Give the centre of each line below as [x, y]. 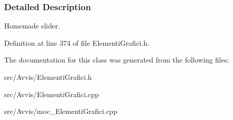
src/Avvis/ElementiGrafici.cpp [52, 94]
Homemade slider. [32, 26]
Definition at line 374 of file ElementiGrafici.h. [77, 42]
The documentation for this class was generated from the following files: [117, 60]
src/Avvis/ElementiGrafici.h [48, 77]
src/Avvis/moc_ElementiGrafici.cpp [61, 111]
